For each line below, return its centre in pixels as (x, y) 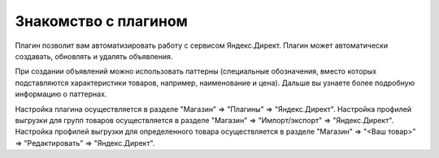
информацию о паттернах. (61, 94)
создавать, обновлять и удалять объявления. (94, 56)
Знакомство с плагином (102, 21)
